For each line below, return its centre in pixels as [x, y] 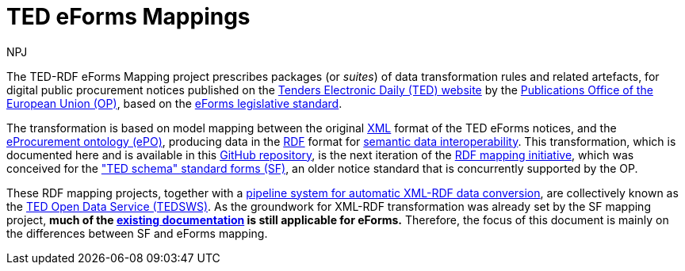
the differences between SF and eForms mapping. [137, 233]
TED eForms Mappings [128, 17]
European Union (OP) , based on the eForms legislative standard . [174, 103]
